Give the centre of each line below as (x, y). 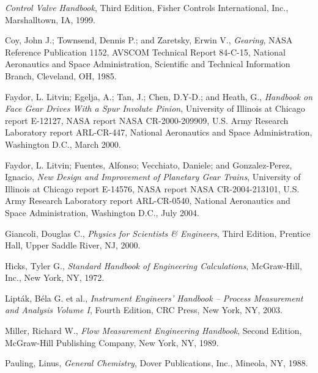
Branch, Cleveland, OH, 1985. (61, 75)
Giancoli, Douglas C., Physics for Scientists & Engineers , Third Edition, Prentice (158, 233)
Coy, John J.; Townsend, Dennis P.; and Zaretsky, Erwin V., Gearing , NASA (149, 40)
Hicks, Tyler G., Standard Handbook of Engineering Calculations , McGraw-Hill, (153, 265)
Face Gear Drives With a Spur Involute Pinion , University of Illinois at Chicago (155, 108)
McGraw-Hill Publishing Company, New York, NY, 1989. (112, 342)
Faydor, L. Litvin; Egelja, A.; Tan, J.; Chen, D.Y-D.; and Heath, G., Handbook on (159, 96)
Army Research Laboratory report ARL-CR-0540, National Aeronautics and (148, 201)
